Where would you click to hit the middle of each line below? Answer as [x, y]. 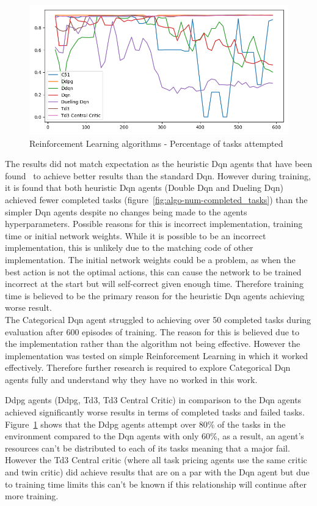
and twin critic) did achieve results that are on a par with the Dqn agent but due [157, 472]
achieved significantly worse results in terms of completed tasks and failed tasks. [155, 412]
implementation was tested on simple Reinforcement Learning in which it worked [157, 355]
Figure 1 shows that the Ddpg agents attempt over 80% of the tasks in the [145, 424]
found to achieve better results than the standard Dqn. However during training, [158, 175]
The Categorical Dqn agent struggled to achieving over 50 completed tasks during [158, 319]
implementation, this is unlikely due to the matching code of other [129, 247]
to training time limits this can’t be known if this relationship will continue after [156, 484]
